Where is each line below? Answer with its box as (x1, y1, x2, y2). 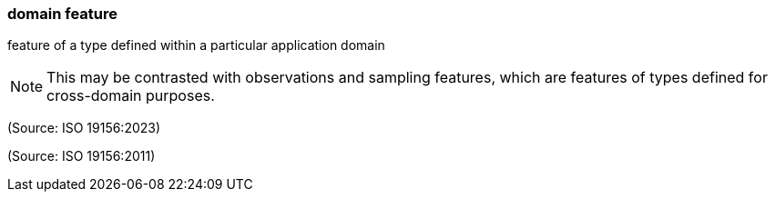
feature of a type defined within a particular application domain (7, 37, 385, 54)
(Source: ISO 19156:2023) (7, 120, 161, 136)
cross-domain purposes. (46, 86, 215, 105)
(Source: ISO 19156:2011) (7, 148, 156, 164)
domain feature (7, 5, 118, 23)
